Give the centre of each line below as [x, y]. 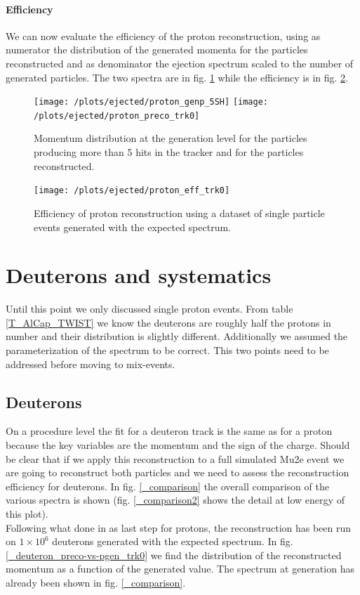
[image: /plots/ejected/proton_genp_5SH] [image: [151, 102]
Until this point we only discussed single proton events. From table [149, 309]
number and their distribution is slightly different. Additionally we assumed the [177, 336]
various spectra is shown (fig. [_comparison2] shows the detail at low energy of [175, 500]
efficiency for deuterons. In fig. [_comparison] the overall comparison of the [167, 486]
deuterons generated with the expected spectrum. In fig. [173, 541]
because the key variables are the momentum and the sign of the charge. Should [178, 445]
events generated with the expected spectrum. [132, 227]
